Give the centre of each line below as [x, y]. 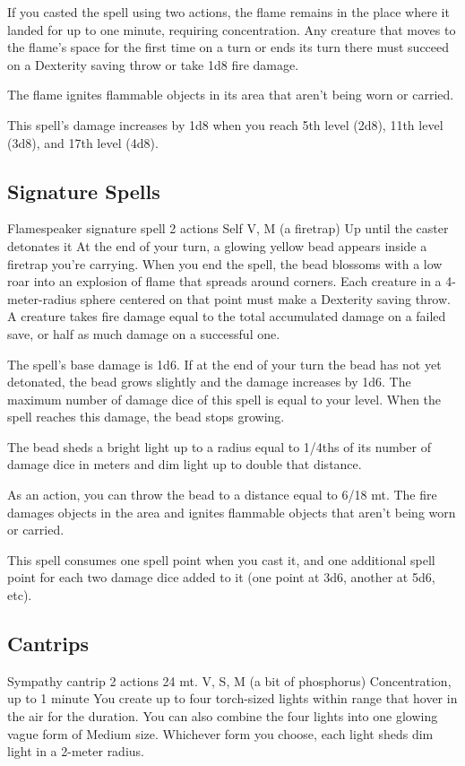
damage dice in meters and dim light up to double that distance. [185, 464]
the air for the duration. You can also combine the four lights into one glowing [223, 716]
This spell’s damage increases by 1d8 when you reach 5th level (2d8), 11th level [225, 124]
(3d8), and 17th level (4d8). [83, 142]
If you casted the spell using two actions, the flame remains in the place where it [228, 12]
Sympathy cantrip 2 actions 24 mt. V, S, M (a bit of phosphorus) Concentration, [229, 680]
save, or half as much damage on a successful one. [144, 333]
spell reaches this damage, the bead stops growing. [146, 417]
